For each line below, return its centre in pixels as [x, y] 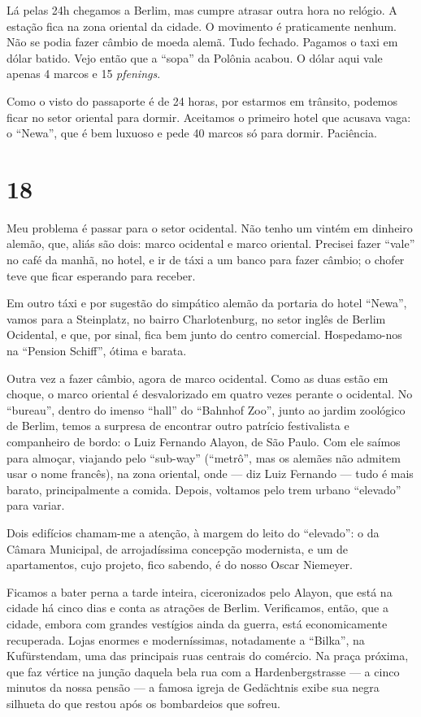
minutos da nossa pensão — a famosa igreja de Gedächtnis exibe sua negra [193, 687]
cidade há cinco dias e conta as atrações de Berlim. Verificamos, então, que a [197, 608]
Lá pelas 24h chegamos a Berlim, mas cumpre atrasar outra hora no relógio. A [202, 10]
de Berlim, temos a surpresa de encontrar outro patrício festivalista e [178, 426]
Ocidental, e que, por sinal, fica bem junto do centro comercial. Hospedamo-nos [204, 335]
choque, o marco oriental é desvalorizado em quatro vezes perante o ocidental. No [210, 394]
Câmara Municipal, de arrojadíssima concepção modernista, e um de [177, 548]
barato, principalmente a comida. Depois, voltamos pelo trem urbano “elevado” [204, 489]
